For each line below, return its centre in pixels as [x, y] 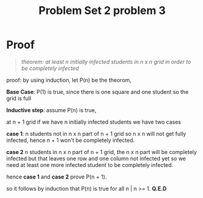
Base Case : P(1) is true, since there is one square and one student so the [98, 91]
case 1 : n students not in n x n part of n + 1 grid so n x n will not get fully [96, 133]
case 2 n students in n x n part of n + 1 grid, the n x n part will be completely [102, 152]
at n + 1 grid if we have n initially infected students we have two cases [94, 122]
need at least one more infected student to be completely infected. [90, 164]
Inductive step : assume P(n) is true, [51, 110]
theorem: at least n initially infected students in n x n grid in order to [106, 62]
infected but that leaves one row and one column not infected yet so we [96, 158]
